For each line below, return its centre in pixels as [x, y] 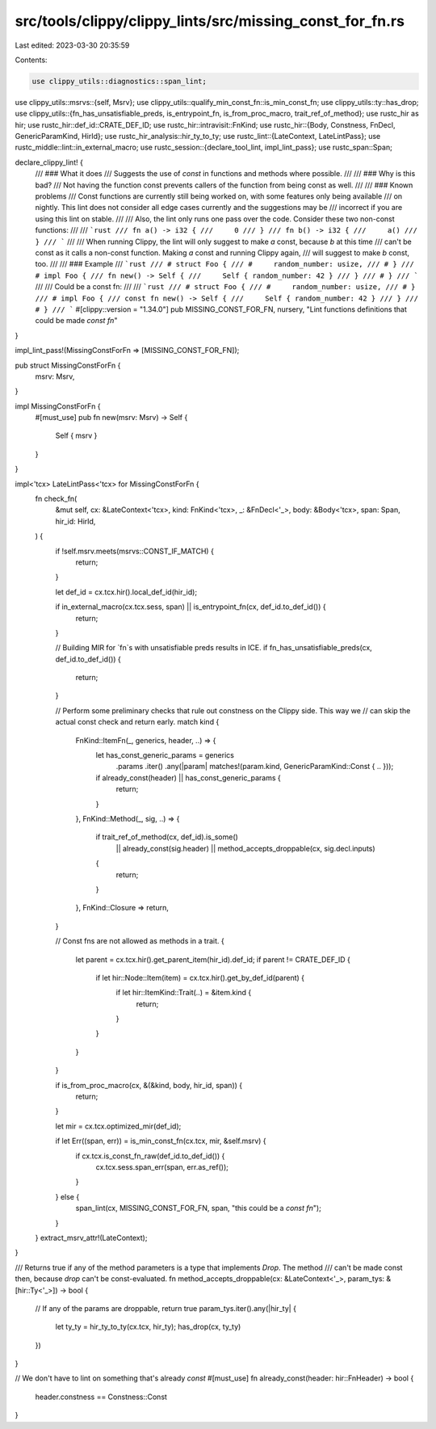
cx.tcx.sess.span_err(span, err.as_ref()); [162, 1166]
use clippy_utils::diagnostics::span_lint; [119, 81]
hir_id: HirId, [75, 521]
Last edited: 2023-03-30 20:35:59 [72, 45]
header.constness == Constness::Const [101, 1397]
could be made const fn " [76, 321]
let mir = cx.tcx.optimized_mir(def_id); [118, 1126]
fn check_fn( [56, 499]
